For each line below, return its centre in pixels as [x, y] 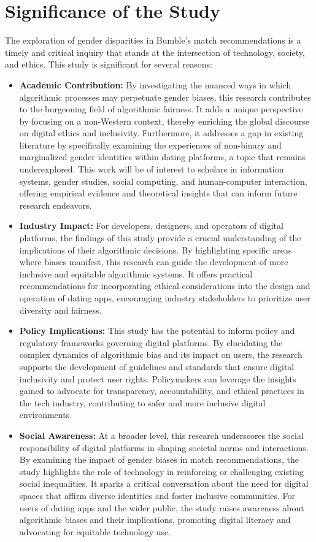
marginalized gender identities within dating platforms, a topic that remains [163, 157]
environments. [46, 415]
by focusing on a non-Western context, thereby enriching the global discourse [164, 121]
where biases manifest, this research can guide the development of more [154, 262]
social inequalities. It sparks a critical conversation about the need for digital [164, 483]
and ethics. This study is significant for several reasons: [109, 64]
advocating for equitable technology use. [95, 531]
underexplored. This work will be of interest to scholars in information [152, 169]
